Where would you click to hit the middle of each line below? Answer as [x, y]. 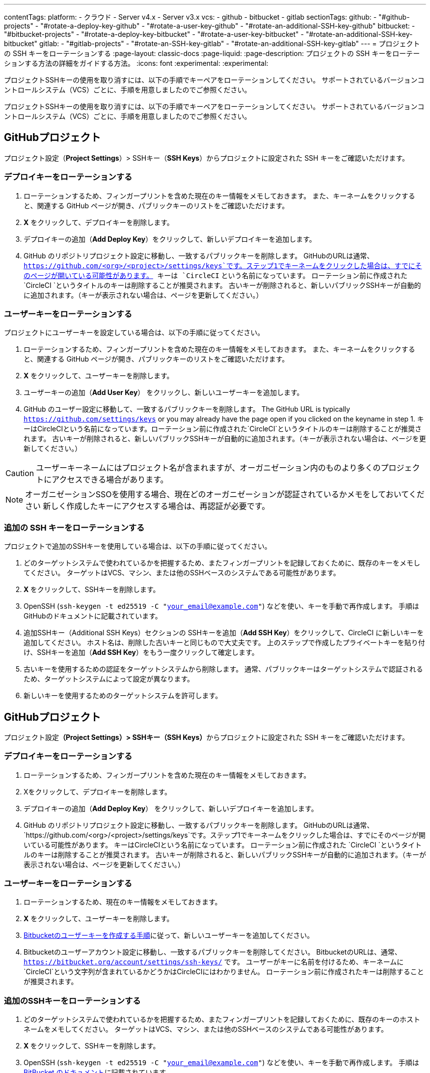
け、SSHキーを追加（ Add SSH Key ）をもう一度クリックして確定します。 [141, 652]
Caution [20, 473]
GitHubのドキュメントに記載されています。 [93, 616]
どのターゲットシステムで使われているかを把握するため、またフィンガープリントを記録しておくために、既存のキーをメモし [222, 563]
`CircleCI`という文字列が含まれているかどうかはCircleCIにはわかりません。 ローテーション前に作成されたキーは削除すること [224, 972]
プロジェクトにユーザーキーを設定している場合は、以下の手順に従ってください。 [134, 333]
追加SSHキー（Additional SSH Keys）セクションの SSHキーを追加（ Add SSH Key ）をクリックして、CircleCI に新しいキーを [224, 633]
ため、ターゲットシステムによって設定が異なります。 [109, 679]
